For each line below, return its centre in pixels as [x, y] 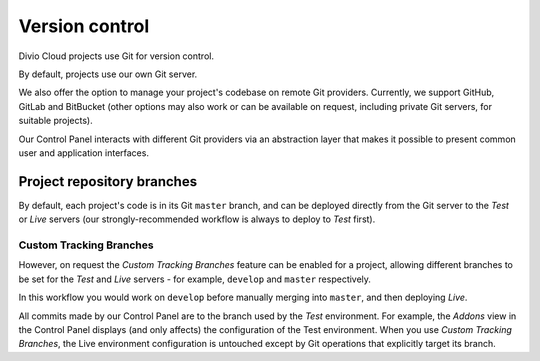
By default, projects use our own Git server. [108, 74]
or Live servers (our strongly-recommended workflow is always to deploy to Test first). [197, 219]
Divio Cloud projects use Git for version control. [116, 56]
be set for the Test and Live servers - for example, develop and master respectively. [195, 279]
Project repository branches [108, 181]
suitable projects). [56, 121]
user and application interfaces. [84, 152]
